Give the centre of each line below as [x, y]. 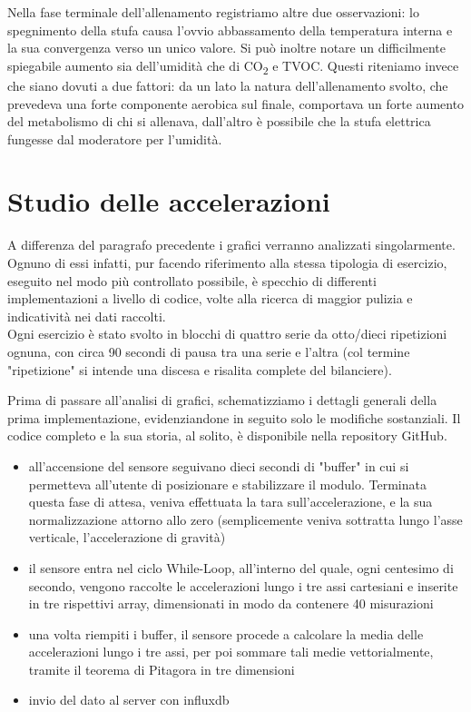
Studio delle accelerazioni [169, 201]
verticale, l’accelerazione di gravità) [127, 537]
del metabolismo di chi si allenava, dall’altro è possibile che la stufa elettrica [219, 121]
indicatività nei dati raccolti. [87, 316]
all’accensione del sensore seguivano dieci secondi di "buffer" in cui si [219, 465]
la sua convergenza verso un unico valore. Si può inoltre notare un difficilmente [226, 48]
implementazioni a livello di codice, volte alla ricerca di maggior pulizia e [210, 298]
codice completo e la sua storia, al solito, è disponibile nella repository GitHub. [227, 435]
